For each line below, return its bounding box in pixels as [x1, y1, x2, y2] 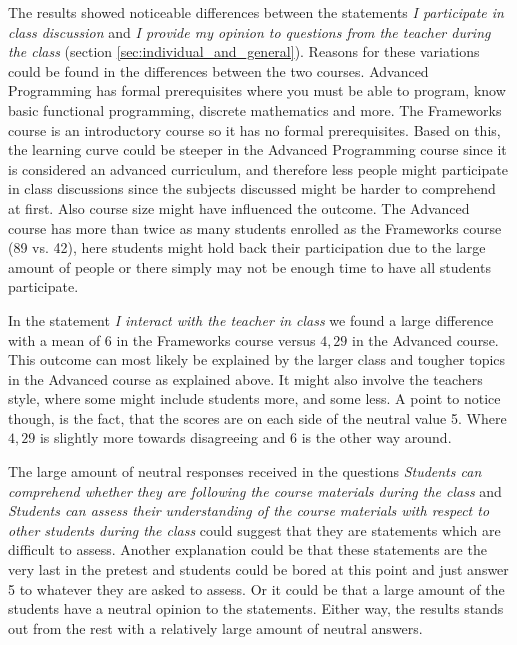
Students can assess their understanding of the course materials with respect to [8, 500, 490, 521]
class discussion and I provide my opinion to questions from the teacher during [8, 21, 491, 42]
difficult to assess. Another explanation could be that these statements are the [8, 539, 487, 560]
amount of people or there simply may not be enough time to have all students [8, 256, 491, 277]
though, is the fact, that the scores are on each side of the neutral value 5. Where [8, 407, 507, 428]
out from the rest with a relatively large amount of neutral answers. [8, 617, 423, 638]
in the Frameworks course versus [116, 329, 316, 350]
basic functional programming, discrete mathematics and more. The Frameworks [8, 99, 502, 120]
